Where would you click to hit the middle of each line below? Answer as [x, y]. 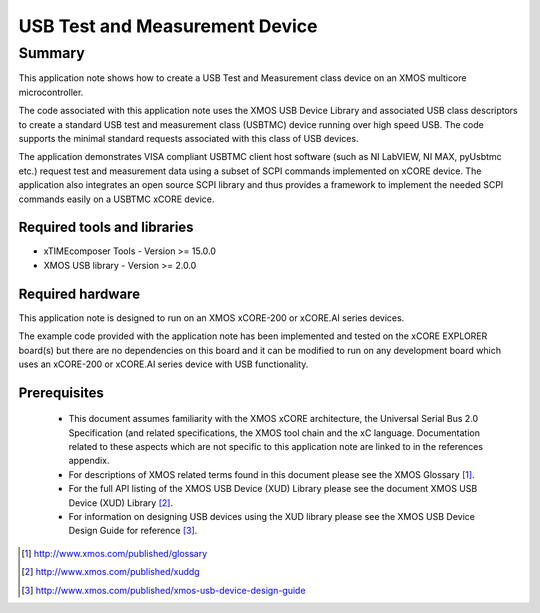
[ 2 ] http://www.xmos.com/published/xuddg [110, 572]
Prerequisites [61, 392]
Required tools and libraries [106, 227]
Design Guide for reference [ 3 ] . [133, 531]
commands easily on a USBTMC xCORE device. [116, 199]
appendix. [89, 461]
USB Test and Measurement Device [168, 26]
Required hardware [79, 293]
